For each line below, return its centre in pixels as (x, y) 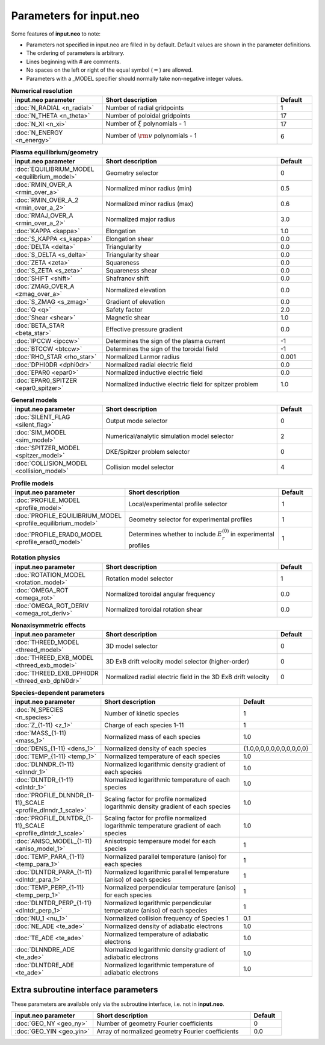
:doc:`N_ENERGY (39, 133)
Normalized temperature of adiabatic (156, 934)
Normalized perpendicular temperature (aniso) (170, 888)
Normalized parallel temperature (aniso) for (166, 857)
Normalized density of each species (156, 748)
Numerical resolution (42, 91)
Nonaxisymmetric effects (48, 625)
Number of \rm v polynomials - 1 (151, 136)
